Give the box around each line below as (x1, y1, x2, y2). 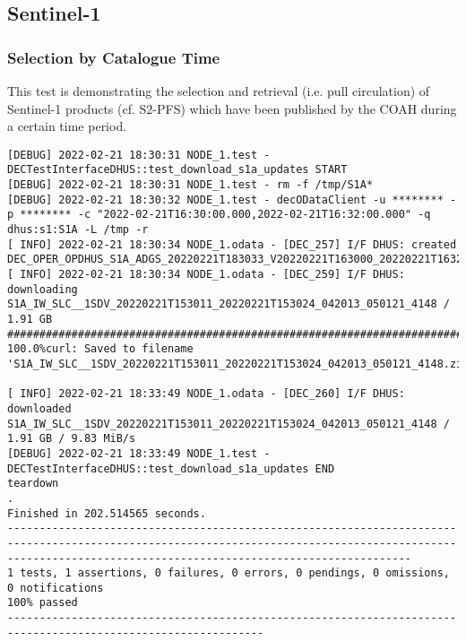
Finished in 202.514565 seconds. (7, 507, 206, 520)
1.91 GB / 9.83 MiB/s (7, 432, 136, 446)
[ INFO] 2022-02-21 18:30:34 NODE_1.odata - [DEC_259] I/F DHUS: (7, 268, 405, 282)
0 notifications (7, 581, 104, 594)
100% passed (7, 596, 78, 610)
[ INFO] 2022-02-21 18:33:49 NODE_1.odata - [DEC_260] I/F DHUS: (7, 387, 405, 401)
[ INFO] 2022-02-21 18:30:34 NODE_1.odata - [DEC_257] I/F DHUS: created (7, 238, 457, 251)
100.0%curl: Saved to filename (7, 342, 194, 356)
